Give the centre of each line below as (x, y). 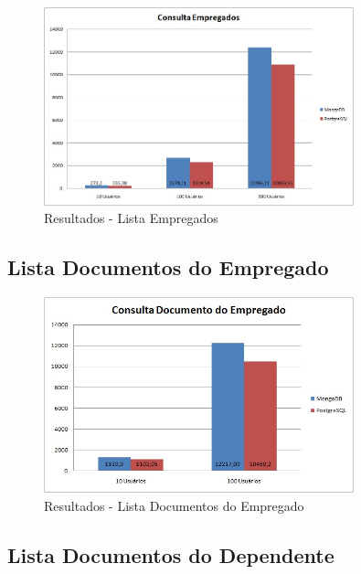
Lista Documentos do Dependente (171, 554)
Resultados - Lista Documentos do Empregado (174, 505)
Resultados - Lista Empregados (131, 218)
